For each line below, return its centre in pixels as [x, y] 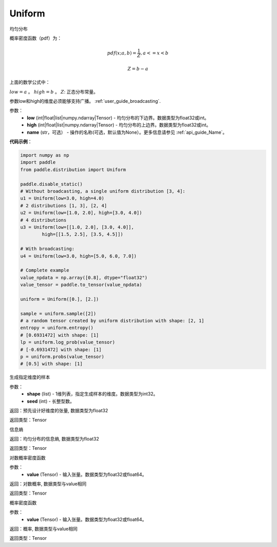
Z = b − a [138, 69]
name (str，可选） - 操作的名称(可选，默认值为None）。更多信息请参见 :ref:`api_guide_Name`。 [127, 132]
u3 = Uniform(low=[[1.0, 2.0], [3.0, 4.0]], [77, 227]
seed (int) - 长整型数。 [51, 401]
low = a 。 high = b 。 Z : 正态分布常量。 [54, 92]
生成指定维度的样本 [30, 377]
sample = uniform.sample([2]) [58, 313]
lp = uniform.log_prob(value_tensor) [68, 342]
